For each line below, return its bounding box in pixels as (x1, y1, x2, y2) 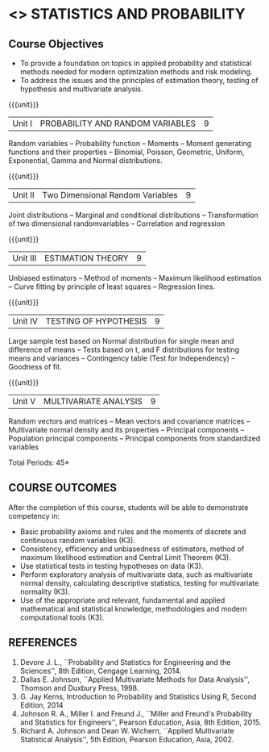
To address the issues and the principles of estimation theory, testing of (19, 76, 259, 85)
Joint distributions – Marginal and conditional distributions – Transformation (8, 211, 259, 219)
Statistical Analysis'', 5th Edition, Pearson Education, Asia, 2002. (19, 734, 234, 744)
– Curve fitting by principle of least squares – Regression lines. (8, 282, 216, 291)
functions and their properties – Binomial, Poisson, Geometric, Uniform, (8, 147, 245, 157)
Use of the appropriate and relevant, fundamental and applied (19, 595, 226, 605)
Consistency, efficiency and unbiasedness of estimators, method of (19, 544, 245, 554)
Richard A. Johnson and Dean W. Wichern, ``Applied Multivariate (19, 725, 235, 735)
